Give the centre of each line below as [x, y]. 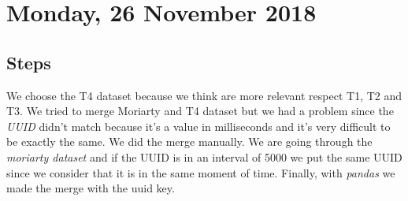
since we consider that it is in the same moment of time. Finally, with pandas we [201, 172]
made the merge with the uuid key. [91, 188]
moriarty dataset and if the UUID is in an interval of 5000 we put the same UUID [204, 156]
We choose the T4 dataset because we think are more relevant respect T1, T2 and [204, 95]
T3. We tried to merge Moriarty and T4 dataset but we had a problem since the [200, 111]
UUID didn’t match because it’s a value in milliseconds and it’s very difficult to [198, 126]
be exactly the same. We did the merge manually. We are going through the [189, 141]
